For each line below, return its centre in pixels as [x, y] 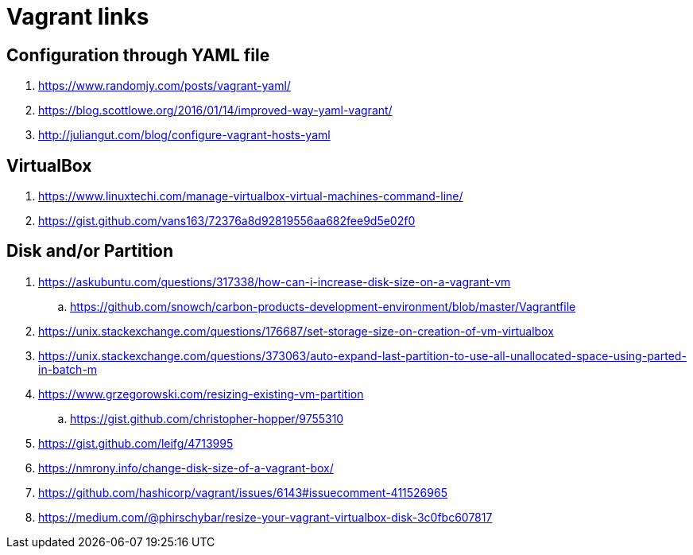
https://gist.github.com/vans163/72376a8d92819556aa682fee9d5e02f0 [227, 221]
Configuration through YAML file [138, 55]
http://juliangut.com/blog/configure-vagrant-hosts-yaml [184, 135]
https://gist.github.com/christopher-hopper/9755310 [207, 418]
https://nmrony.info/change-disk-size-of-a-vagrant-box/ [186, 468]
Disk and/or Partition [90, 251]
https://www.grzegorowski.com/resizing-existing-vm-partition [201, 394]
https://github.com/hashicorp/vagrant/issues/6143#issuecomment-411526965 [243, 492]
